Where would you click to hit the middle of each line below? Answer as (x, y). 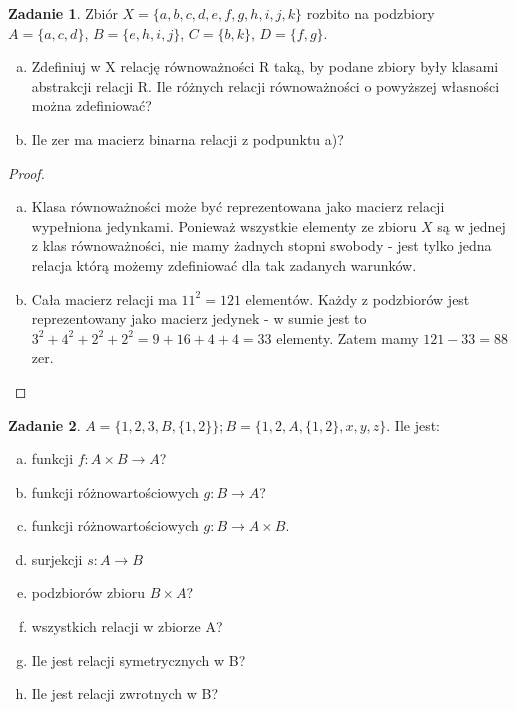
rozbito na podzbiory (370, 13)
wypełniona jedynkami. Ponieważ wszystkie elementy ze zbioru (224, 225)
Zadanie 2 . (44, 424)
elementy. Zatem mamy (347, 337)
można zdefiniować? (91, 105)
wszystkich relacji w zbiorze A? (127, 626)
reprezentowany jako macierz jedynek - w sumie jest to (199, 318)
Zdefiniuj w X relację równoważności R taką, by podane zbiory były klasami (265, 66)
